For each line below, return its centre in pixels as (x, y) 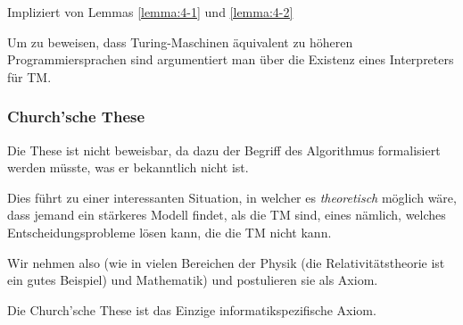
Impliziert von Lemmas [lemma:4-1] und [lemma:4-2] (150, 12)
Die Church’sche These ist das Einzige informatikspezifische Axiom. (192, 309)
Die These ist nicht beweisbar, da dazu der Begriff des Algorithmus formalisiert (224, 150)
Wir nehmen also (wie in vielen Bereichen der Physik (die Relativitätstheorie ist (226, 262)
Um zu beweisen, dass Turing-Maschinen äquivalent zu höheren (180, 42)
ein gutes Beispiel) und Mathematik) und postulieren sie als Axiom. (193, 280)
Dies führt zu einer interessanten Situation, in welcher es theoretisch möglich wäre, (232, 197)
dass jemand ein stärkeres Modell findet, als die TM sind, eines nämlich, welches (227, 215)
